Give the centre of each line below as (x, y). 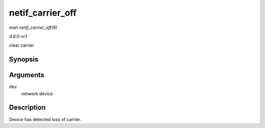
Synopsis (24, 60)
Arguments (27, 75)
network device (37, 94)
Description (27, 108)
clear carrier (22, 45)
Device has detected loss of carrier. (45, 119)
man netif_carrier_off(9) (33, 27)
